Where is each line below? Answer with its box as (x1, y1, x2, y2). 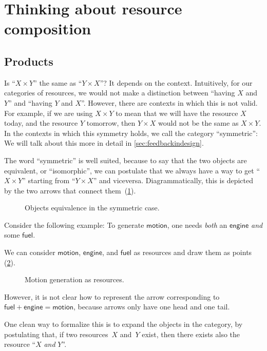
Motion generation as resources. (25, 274, 124, 285)
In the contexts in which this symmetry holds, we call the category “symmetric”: (4, 127, 258, 138)
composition (4, 18, 91, 39)
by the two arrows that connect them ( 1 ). (4, 185, 136, 196)
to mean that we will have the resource (116, 107, 238, 118)
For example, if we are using (4, 107, 93, 118)
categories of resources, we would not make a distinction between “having (4, 87, 235, 98)
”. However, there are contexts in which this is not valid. (81, 97, 258, 108)
